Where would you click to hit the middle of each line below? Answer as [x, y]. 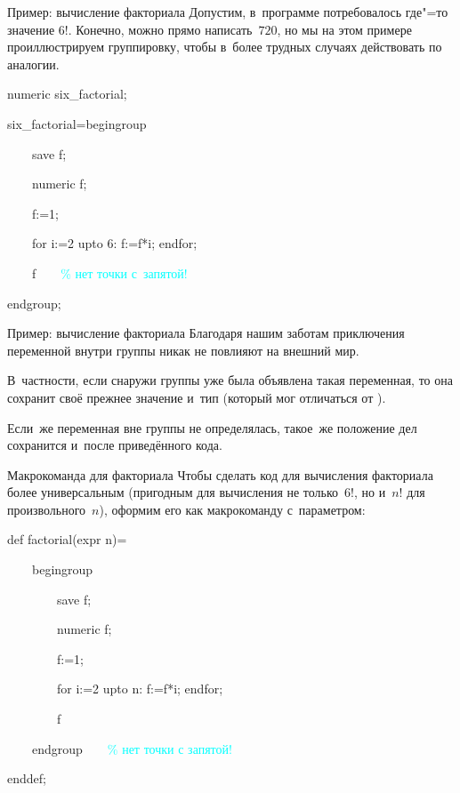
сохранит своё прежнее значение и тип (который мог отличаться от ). [197, 397]
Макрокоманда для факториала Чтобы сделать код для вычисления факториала [220, 474]
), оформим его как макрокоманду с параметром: [232, 509]
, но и [370, 492]
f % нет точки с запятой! [110, 272]
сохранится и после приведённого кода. [115, 445]
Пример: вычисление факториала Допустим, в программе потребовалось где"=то [228, 12]
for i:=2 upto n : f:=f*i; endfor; [140, 689]
